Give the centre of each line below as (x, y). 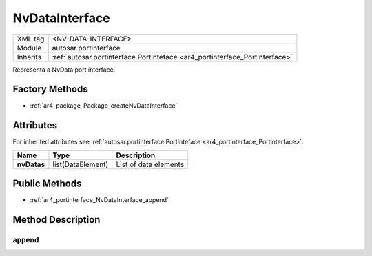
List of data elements (150, 164)
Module (29, 48)
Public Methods (47, 184)
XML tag (31, 39)
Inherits (29, 57)
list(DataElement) (81, 164)
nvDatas (31, 164)
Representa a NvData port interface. (64, 70)
